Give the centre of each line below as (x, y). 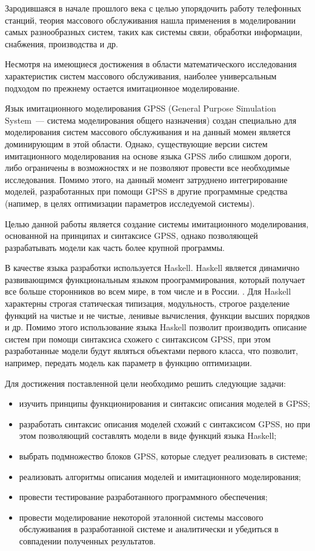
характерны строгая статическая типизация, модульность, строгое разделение (147, 303)
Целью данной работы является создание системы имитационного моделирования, (157, 223)
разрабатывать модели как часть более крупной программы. (115, 247)
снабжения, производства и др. (61, 43)
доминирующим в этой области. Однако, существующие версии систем (136, 143)
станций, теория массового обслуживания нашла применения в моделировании (151, 20)
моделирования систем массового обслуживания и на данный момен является (148, 132)
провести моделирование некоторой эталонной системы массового (141, 517)
